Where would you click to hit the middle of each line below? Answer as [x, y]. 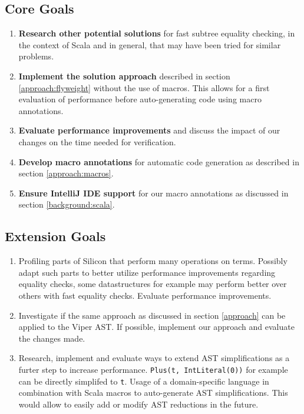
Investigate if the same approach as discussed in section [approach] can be [152, 315]
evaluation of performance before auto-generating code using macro [140, 99]
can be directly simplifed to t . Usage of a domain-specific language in [144, 381]
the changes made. [52, 338]
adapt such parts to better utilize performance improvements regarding [147, 272]
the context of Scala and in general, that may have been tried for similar [150, 44]
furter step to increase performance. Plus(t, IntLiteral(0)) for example [153, 369]
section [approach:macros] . [66, 173]
